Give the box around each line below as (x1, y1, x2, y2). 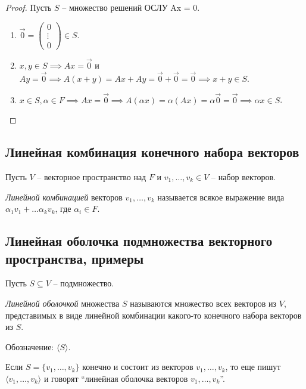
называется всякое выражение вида (157, 190, 285, 203)
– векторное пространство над (37, 170, 146, 183)
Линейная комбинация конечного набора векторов (5, 143, 299, 161)
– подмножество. (53, 277, 114, 289)
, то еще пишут (225, 360, 281, 373)
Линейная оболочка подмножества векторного (5, 231, 273, 250)
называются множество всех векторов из (130, 297, 277, 309)
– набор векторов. (211, 170, 276, 183)
